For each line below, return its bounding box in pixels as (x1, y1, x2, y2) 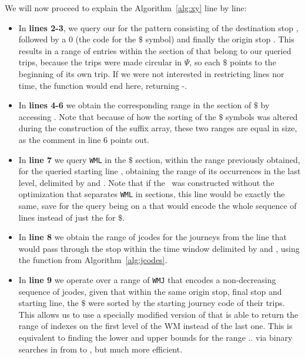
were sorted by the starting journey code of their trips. (88, 297, 285, 309)
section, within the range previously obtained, (135, 153, 300, 165)
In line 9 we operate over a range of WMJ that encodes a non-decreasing (18, 274, 276, 285)
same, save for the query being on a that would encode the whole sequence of (18, 200, 297, 212)
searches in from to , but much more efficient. (18, 343, 183, 355)
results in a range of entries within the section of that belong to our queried (18, 44, 291, 56)
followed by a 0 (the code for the (18, 33, 136, 45)
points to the (230, 56, 276, 68)
